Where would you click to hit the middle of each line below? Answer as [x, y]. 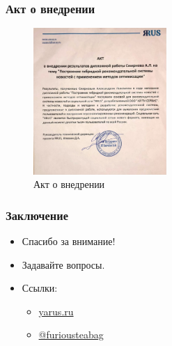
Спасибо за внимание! [69, 241]
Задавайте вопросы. [63, 264]
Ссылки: [40, 288]
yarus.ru [56, 311]
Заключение [37, 215]
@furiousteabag [71, 335]
